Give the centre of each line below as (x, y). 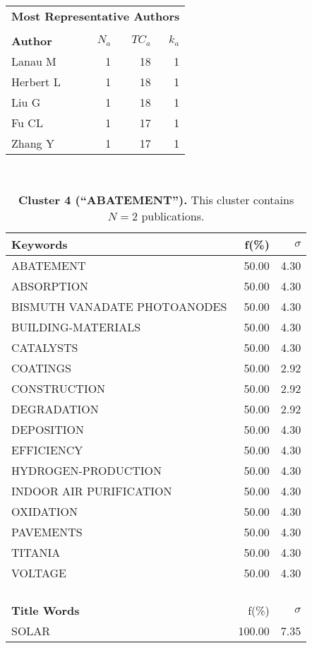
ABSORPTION (50, 285)
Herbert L (36, 82)
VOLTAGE (39, 572)
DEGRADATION (55, 408)
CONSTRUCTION (59, 388)
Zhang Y (33, 143)
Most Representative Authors (96, 16)
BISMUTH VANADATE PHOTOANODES (119, 306)
